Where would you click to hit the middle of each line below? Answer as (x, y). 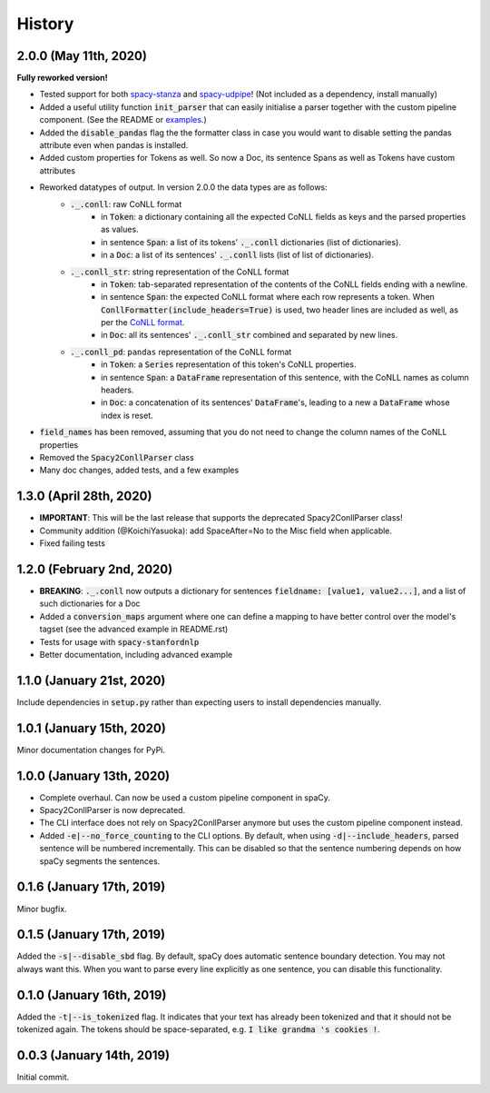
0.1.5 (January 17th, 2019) (91, 934)
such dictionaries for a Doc (90, 603)
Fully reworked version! (62, 78)
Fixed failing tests (73, 543)
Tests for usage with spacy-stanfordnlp (119, 641)
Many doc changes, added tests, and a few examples (139, 470)
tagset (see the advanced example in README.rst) (134, 629)
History (45, 24)
